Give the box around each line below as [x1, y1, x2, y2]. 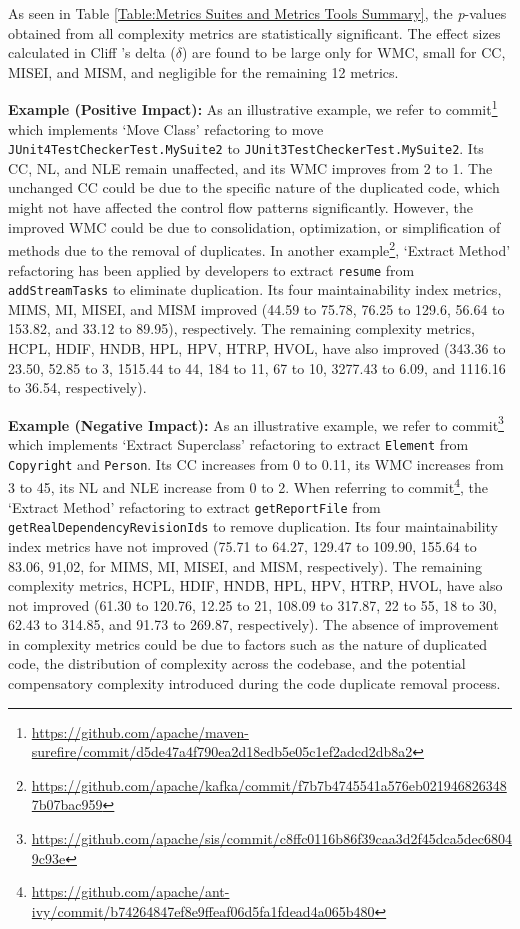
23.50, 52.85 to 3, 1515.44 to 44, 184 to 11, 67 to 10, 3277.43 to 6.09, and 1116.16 [8, 357, 506, 378]
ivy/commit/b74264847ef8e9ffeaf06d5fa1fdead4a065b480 [31, 900, 375, 921]
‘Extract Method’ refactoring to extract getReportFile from [8, 496, 381, 517]
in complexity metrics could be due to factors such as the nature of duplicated [8, 633, 488, 654]
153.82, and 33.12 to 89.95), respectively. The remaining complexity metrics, [8, 318, 475, 339]
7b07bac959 [31, 794, 103, 815]
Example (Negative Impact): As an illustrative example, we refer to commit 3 [8, 411, 504, 435]
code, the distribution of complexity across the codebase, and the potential [8, 653, 466, 674]
